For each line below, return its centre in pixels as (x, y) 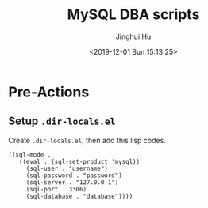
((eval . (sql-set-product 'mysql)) (79, 161)
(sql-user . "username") (67, 168)
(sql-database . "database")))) (79, 196)
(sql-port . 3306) (56, 189)
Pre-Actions (49, 92)
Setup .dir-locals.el (62, 121)
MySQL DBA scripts (133, 15)
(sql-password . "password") (74, 176)
